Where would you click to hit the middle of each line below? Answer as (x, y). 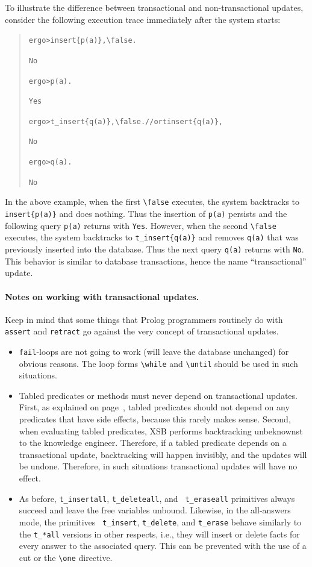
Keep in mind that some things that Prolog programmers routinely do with (144, 319)
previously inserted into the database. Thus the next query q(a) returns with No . (154, 249)
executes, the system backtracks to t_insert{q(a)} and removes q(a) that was (152, 237)
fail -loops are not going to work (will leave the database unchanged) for (154, 351)
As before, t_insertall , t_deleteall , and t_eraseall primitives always (157, 498)
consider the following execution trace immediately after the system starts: (143, 19)
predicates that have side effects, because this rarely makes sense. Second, (155, 419)
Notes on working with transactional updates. (102, 296)
